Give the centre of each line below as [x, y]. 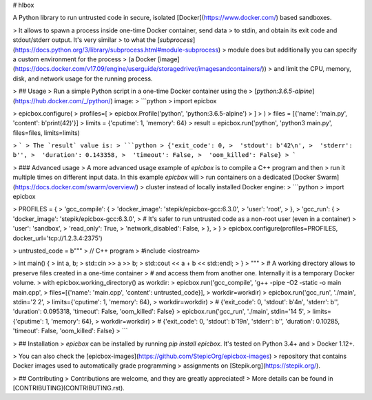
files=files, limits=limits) [46, 133]
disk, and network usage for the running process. [83, 78]
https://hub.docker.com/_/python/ [63, 101]
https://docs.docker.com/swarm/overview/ [76, 187]
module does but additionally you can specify [292, 50]
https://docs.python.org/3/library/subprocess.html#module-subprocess [117, 50]
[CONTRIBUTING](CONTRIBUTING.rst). [69, 388]
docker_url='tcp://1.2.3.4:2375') [58, 238]
